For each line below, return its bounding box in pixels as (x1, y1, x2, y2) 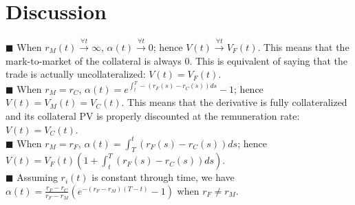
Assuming (17, 170, 58, 184)
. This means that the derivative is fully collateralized (121, 95, 347, 109)
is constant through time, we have (92, 170, 235, 184)
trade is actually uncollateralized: (6, 67, 146, 81)
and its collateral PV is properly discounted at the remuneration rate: (6, 108, 300, 122)
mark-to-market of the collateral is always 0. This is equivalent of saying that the (6, 53, 348, 67)
